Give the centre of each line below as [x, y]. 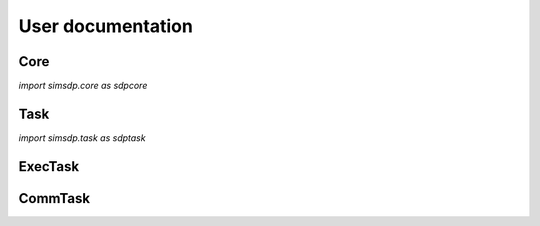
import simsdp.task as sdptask [82, 137]
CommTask [54, 198]
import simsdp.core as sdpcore [83, 86]
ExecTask [49, 166]
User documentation [106, 26]
